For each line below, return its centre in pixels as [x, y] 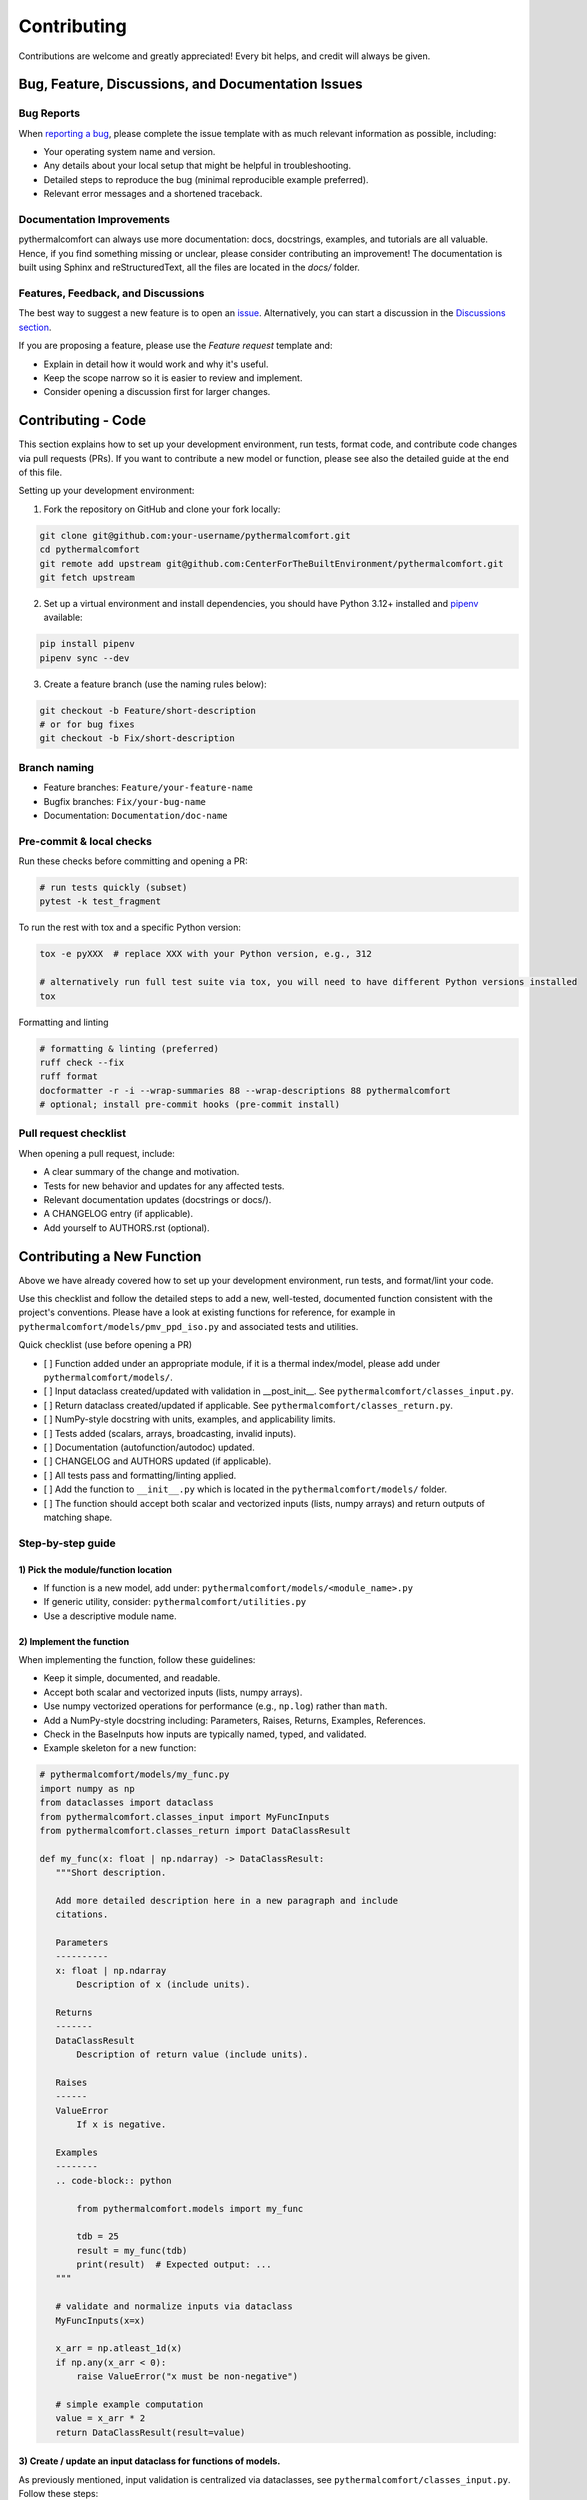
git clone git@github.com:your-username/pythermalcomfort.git [195, 535]
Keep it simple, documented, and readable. [132, 1678]
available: [63, 617]
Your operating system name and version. [129, 152]
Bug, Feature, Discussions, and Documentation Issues [190, 84]
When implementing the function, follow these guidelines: [137, 1660]
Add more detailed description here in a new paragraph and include [227, 1900]
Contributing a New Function [110, 1256]
